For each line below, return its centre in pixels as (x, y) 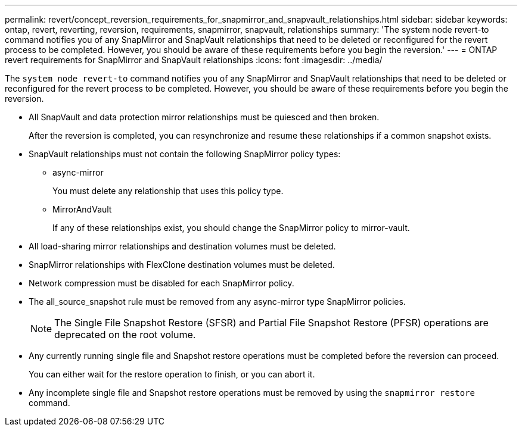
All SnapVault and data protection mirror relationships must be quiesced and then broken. (204, 117)
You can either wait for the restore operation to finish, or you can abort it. (172, 374)
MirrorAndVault (82, 209)
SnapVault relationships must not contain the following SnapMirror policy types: (185, 154)
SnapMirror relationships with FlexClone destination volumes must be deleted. (182, 265)
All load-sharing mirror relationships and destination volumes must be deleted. (182, 246)
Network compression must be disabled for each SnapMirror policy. (161, 283)
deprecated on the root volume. (125, 335)
